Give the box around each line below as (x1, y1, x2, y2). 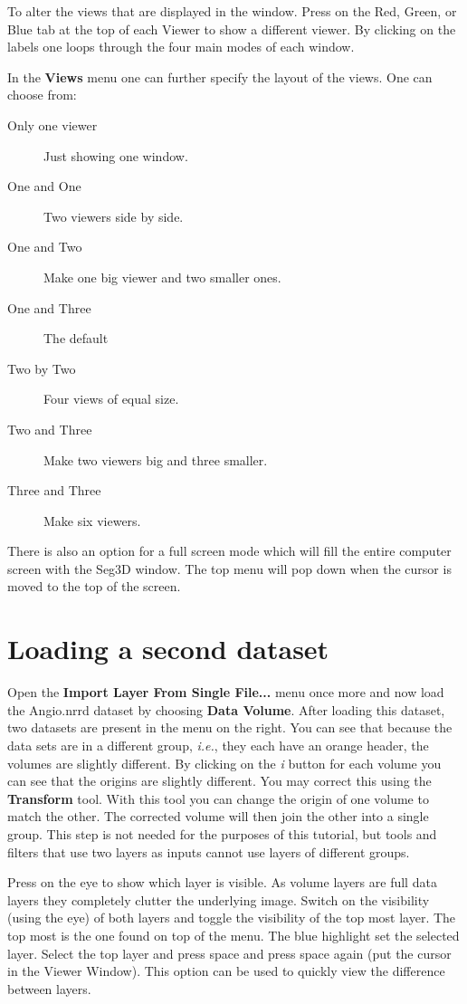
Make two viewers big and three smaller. (43, 450, 268, 469)
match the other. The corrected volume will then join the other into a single (7, 807, 429, 826)
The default (43, 329, 109, 348)
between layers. (7, 979, 91, 998)
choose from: (7, 85, 77, 104)
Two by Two (7, 359, 76, 378)
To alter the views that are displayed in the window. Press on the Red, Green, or (7, 2, 457, 20)
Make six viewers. (43, 511, 141, 530)
